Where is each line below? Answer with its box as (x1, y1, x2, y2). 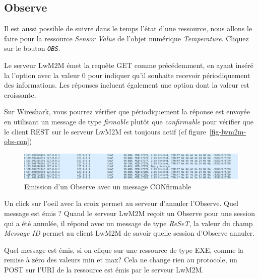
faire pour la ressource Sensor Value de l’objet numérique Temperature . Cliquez (4, 33, 249, 43)
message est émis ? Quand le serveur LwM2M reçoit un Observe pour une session (4, 207, 255, 218)
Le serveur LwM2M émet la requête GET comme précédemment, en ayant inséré (4, 60, 253, 71)
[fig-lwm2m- (209, 126, 246, 136)
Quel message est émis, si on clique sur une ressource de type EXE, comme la (4, 244, 244, 255)
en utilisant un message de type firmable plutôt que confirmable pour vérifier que (4, 116, 253, 127)
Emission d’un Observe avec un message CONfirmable (24, 181, 191, 191)
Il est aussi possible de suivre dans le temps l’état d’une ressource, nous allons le (4, 23, 252, 34)
